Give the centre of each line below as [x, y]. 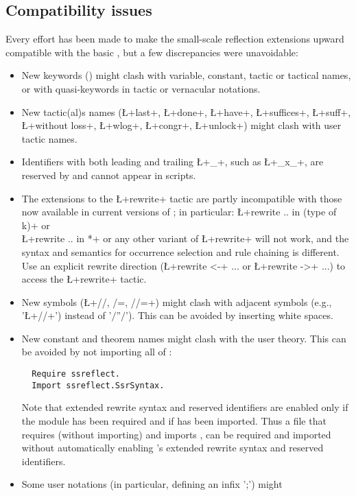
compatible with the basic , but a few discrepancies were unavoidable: [152, 52]
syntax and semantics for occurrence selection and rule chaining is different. [180, 251]
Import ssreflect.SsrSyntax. [98, 385]
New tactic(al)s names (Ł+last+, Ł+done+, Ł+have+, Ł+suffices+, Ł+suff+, [186, 111]
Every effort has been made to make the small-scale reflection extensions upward [175, 39]
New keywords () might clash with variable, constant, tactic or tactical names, [186, 75]
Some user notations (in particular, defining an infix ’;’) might [152, 484]
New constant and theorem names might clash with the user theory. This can [184, 338]
